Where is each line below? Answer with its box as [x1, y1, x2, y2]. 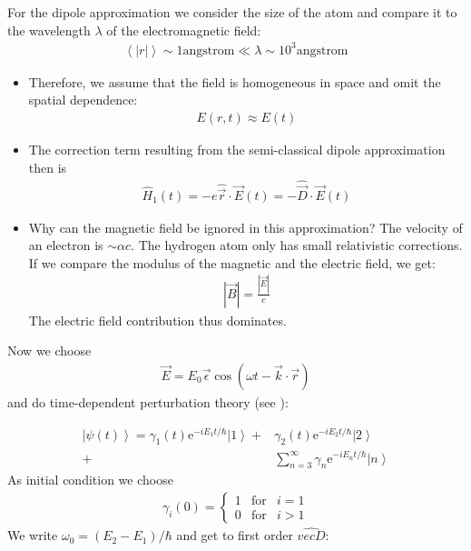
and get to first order [176, 526, 293, 545]
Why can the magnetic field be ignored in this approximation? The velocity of [28, 217, 463, 236]
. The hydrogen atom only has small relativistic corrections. [131, 235, 463, 255]
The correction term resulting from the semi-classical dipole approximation [28, 139, 446, 158]
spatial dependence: [28, 90, 138, 109]
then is [28, 157, 67, 176]
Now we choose [7, 341, 92, 360]
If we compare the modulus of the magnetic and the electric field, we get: [28, 253, 436, 272]
